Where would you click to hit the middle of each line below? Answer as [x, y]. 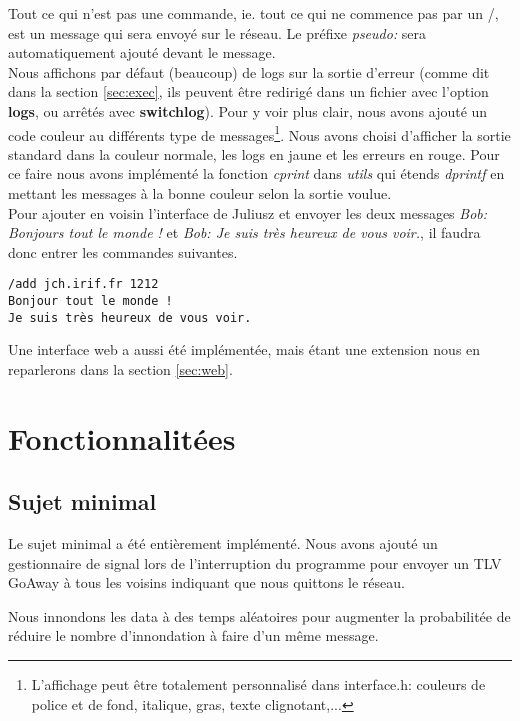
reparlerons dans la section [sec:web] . [120, 368]
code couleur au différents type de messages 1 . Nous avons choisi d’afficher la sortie [259, 133]
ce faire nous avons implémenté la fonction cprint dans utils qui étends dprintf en [256, 173]
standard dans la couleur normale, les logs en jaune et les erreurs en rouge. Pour [254, 153]
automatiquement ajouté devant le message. [142, 52]
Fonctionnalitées [122, 437]
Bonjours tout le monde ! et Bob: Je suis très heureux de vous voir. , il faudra [244, 232]
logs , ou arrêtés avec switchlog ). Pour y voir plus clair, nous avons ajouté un [248, 110]
